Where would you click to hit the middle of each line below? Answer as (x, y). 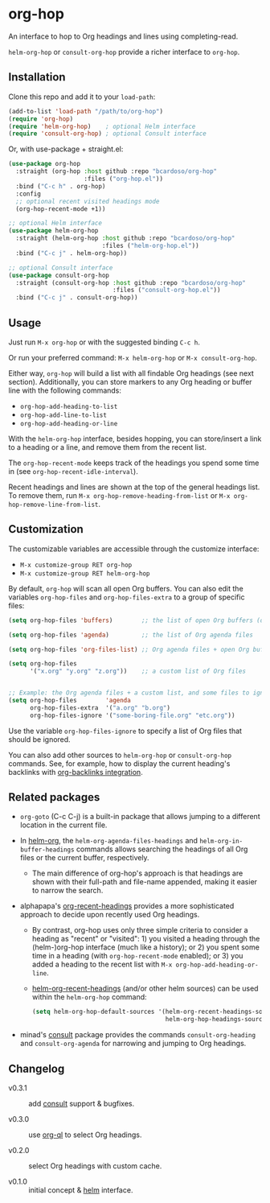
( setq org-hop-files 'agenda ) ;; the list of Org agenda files (131, 635)
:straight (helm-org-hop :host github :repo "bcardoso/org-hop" (125, 238)
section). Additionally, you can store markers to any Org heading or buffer (130, 381)
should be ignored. (39, 739)
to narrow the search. (67, 891)
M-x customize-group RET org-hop (76, 565)
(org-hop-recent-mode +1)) (61, 209)
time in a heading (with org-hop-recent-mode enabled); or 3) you (137, 956)
